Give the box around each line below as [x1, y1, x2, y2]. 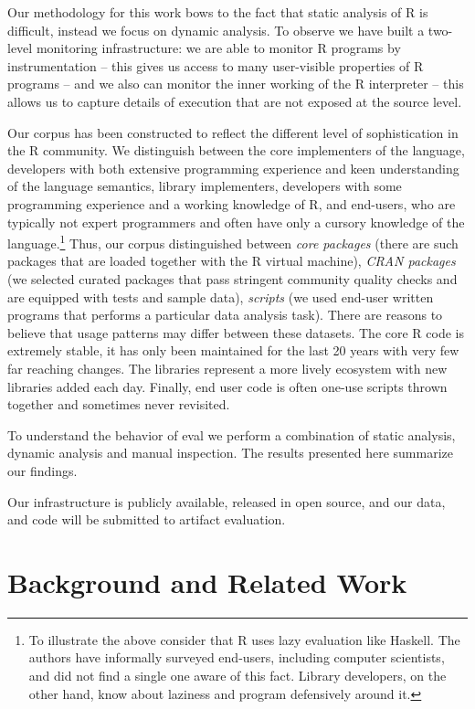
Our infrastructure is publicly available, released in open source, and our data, [7, 492, 446, 511]
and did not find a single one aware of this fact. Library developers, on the [28, 666, 447, 684]
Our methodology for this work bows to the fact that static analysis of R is [7, 3, 428, 21]
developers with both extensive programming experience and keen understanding [7, 158, 459, 177]
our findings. [7, 460, 78, 480]
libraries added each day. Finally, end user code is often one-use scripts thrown [7, 376, 448, 396]
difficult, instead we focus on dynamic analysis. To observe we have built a [7, 20, 425, 39]
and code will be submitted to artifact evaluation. [7, 510, 286, 529]
